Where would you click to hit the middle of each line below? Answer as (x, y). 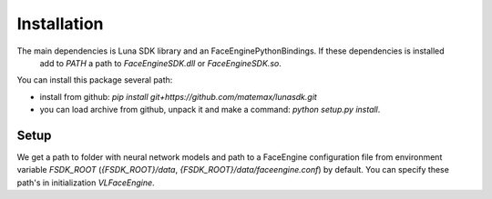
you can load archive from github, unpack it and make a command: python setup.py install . (210, 110)
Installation (60, 24)
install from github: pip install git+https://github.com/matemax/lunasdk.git (179, 96)
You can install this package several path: (95, 80)
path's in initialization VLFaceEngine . (86, 183)
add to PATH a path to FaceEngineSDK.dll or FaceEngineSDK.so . (160, 63)
